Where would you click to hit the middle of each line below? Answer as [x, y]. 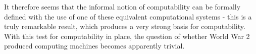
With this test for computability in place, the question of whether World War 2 [127, 36]
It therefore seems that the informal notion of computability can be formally [122, 6]
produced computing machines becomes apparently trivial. [94, 46]
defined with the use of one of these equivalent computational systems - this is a [128, 16]
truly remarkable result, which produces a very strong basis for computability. [125, 26]
